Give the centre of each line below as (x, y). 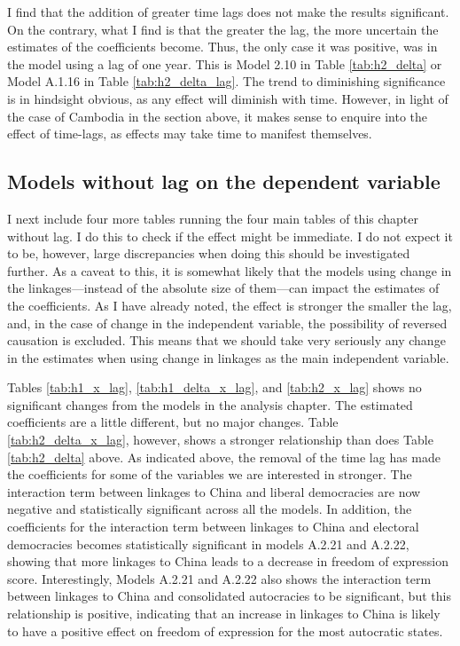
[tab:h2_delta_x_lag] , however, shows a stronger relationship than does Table (220, 440)
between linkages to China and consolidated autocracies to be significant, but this (229, 596)
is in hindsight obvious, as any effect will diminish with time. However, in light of (228, 98)
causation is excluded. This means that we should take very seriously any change (226, 340)
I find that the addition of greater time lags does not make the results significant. (228, 12)
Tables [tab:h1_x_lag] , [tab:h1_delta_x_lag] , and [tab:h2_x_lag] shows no (214, 387)
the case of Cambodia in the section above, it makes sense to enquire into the (218, 116)
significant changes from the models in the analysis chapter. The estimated (210, 404)
